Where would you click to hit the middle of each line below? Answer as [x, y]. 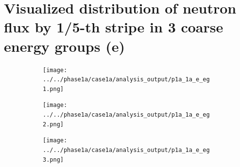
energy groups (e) [64, 46]
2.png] [53, 124]
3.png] [53, 159]
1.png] [53, 89]
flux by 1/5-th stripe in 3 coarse [114, 27]
